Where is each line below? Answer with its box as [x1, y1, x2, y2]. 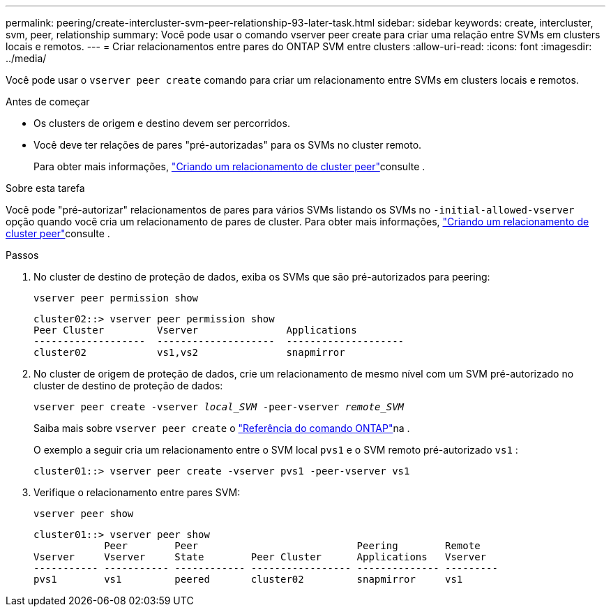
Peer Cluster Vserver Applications [33, 324, 357, 336]
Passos [6, 249, 39, 261]
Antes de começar [6, 96, 90, 107]
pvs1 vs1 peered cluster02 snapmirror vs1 [33, 574, 463, 585]
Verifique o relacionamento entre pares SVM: [33, 486, 241, 498]
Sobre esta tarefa [6, 182, 85, 194]
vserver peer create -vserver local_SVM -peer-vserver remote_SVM [33, 401, 405, 412]
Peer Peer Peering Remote [104, 540, 481, 551]
